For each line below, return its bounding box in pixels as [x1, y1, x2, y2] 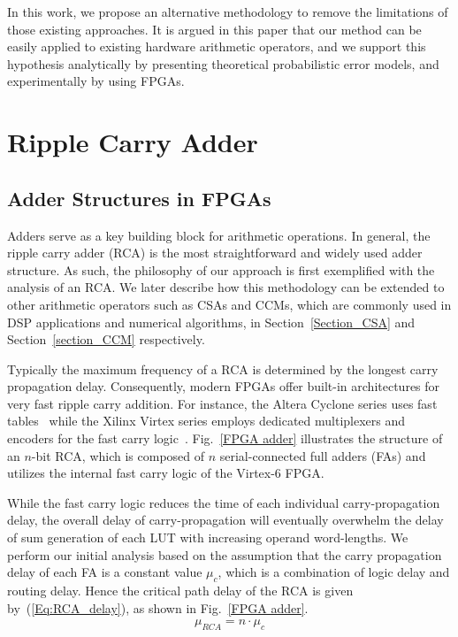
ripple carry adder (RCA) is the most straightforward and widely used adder [7, 243, 423, 262]
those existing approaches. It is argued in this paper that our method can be [7, 19, 422, 38]
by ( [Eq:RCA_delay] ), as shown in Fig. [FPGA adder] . [7, 598, 309, 617]
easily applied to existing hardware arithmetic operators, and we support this [7, 37, 426, 56]
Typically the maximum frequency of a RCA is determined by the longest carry [7, 359, 439, 378]
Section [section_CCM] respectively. [7, 330, 205, 349]
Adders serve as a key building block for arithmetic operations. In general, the [7, 226, 431, 244]
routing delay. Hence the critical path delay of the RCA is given [7, 581, 354, 600]
